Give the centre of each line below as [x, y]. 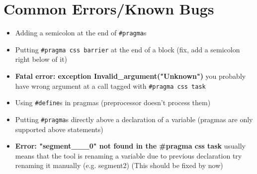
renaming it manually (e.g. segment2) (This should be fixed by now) [119, 165]
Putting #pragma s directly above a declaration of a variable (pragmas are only [134, 119]
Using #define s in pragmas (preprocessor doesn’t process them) [113, 102]
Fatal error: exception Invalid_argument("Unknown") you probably [130, 76]
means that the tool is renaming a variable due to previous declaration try [128, 155]
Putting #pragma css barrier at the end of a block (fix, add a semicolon [128, 49]
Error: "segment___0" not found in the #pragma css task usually [130, 146]
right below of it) [41, 59]
